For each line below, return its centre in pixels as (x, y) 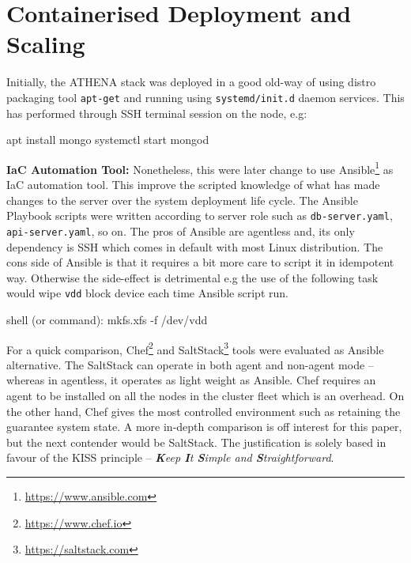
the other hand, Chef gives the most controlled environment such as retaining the (204, 411)
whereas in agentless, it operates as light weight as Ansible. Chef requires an (191, 380)
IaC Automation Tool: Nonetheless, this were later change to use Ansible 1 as (200, 168)
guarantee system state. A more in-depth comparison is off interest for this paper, (204, 427)
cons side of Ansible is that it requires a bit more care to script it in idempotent (200, 262)
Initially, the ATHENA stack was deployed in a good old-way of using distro (191, 82)
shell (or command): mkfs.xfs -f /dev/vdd (107, 319)
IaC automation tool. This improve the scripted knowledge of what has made (193, 184)
